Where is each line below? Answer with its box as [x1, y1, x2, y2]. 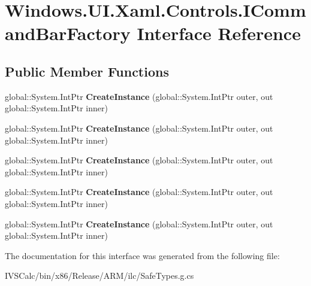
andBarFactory [5, 21, 131, 45]
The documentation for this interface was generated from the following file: [5, 249, 280, 261]
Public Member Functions [5, 62, 169, 80]
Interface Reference [137, 21, 301, 45]
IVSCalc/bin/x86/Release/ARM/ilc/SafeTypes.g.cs [5, 269, 194, 282]
